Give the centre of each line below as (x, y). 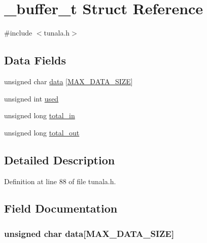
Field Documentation (61, 208)
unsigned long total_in (40, 115)
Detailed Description (60, 160)
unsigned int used (31, 98)
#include (18, 33)
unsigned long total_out (42, 132)
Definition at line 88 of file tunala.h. (60, 181)
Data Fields (35, 60)
